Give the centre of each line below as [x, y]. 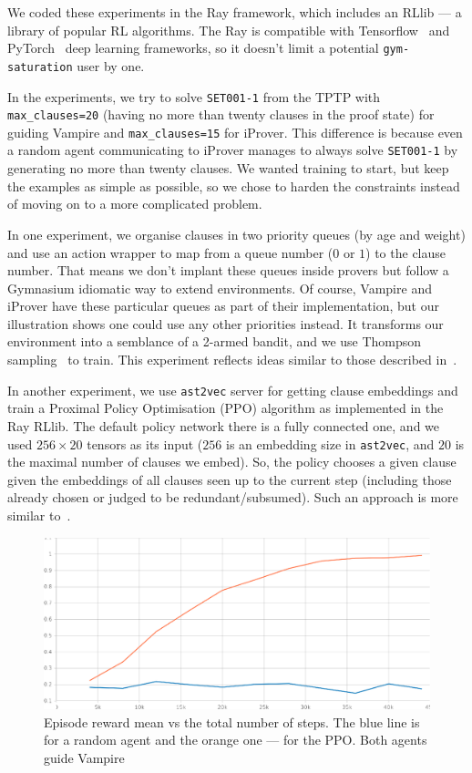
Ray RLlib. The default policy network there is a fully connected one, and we [224, 425]
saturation [40, 67]
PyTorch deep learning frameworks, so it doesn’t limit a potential [193, 48]
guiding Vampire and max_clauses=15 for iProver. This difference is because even [235, 132]
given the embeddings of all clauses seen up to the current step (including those [230, 479]
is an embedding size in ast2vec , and [330, 443]
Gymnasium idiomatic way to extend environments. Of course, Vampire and [220, 288]
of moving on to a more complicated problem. [135, 204]
